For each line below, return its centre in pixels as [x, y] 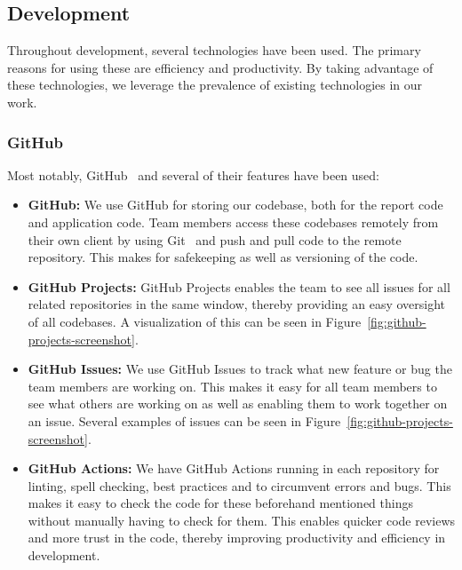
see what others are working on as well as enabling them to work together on [238, 404]
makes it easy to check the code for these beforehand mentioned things [220, 503]
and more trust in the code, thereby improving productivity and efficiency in [237, 538]
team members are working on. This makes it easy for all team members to [232, 386]
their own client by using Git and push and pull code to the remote [215, 239]
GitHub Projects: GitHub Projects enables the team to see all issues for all [239, 286]
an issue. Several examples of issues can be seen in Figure [184, 420]
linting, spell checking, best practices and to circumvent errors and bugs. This [239, 485]
